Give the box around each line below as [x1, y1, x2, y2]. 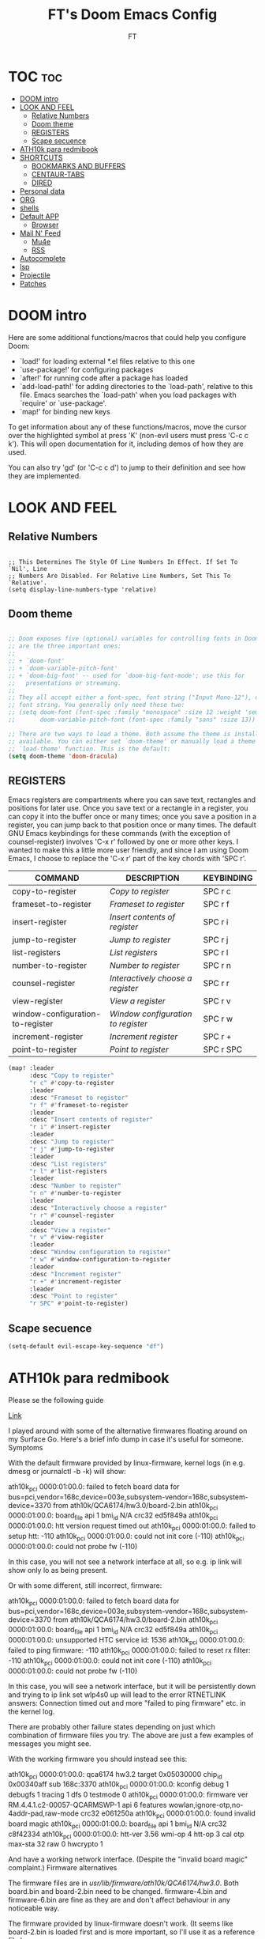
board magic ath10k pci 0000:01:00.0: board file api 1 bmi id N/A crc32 [8, 1819, 227, 1830]
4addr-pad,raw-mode [8, 1809, 79, 1818]
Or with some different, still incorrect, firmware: [8, 1580, 162, 1590]
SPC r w [203, 1014, 233, 1025]
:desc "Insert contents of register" [28, 1116, 154, 1124]
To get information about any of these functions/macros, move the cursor [8, 421, 247, 432]
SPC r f [203, 899, 230, 910]
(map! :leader [8, 1064, 55, 1072]
